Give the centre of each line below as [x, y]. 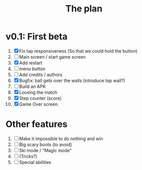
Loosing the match [38, 92]
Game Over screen [38, 104]
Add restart [31, 63]
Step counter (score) [40, 98]
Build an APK [33, 86]
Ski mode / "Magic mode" [45, 150]
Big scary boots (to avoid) [46, 144]
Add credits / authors [41, 75]
